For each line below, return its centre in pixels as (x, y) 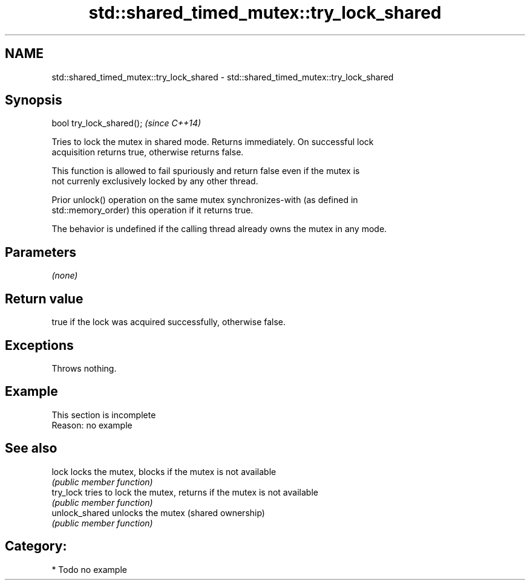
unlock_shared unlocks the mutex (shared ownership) (158, 512)
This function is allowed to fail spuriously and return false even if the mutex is (206, 171)
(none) (65, 276)
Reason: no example (92, 425)
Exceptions (39, 345)
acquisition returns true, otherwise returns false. (148, 152)
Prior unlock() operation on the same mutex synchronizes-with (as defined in (205, 200)
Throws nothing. (84, 368)
